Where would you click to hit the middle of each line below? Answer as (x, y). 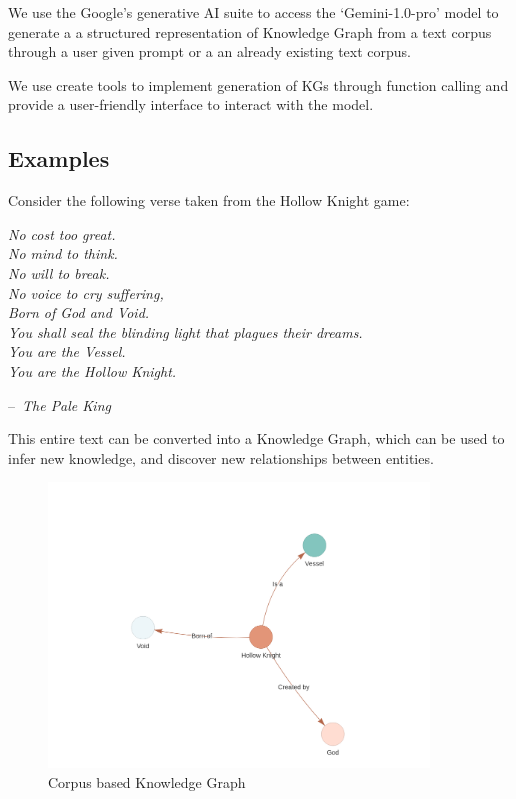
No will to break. (59, 272)
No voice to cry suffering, (86, 292)
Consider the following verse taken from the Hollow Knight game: (209, 200)
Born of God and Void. (79, 312)
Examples (59, 158)
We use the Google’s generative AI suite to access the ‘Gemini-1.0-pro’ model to (253, 12)
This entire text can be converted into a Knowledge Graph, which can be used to (256, 438)
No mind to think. (63, 253)
